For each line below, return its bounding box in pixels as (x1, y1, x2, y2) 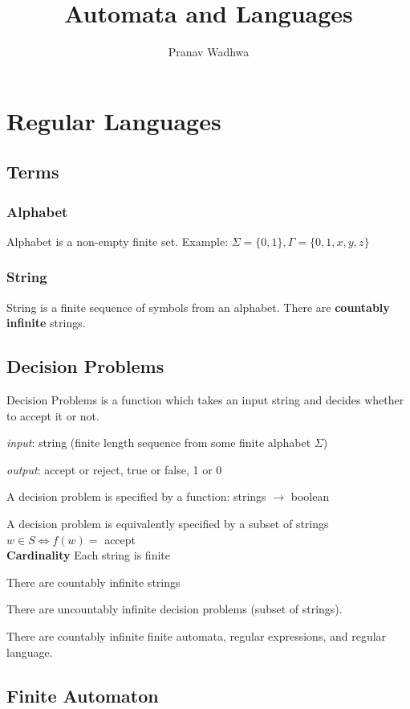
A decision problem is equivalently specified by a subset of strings (6, 515, 329, 532)
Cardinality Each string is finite (6, 547, 170, 564)
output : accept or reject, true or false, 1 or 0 (6, 461, 222, 477)
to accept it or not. (6, 407, 99, 424)
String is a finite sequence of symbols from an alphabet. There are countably (6, 298, 390, 315)
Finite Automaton (6, 682, 159, 707)
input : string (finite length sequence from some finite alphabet (6, 434, 311, 451)
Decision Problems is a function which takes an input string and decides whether (6, 391, 404, 408)
